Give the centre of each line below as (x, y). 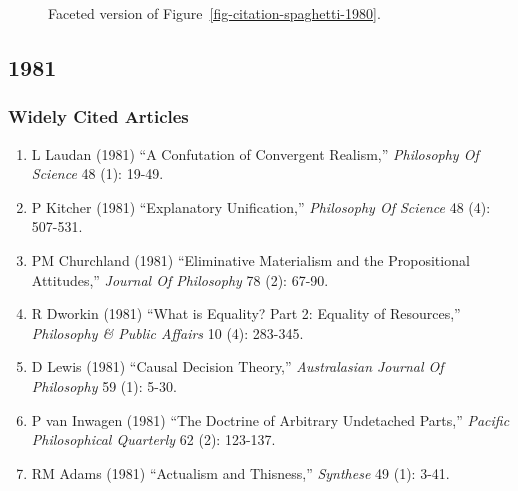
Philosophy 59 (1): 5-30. (104, 385)
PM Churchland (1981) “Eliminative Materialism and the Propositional (250, 259)
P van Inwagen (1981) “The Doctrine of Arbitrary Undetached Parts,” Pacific (270, 419)
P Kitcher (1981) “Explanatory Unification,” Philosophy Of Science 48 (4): (261, 206)
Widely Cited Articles (98, 116)
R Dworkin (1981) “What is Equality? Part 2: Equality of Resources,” (246, 313)
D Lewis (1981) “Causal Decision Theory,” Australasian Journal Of (237, 366)
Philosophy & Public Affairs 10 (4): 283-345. (167, 332)
